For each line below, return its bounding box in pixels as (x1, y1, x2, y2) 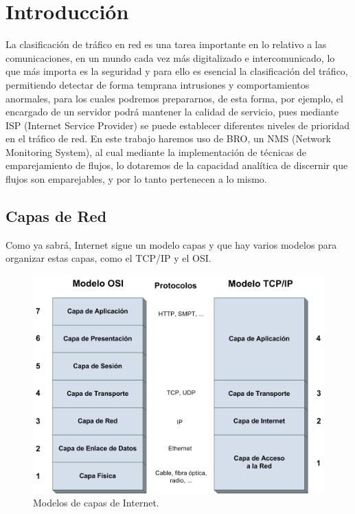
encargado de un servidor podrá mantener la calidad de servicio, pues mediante (5, 104, 339, 119)
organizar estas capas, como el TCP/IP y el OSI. (5, 251, 211, 265)
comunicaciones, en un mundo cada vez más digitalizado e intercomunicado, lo (5, 50, 335, 65)
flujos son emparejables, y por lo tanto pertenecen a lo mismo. (5, 172, 267, 186)
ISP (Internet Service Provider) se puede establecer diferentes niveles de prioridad (5, 118, 350, 132)
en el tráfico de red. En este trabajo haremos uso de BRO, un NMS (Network (5, 131, 331, 146)
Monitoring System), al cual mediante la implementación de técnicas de (5, 144, 307, 159)
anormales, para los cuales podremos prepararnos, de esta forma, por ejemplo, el (5, 91, 343, 105)
